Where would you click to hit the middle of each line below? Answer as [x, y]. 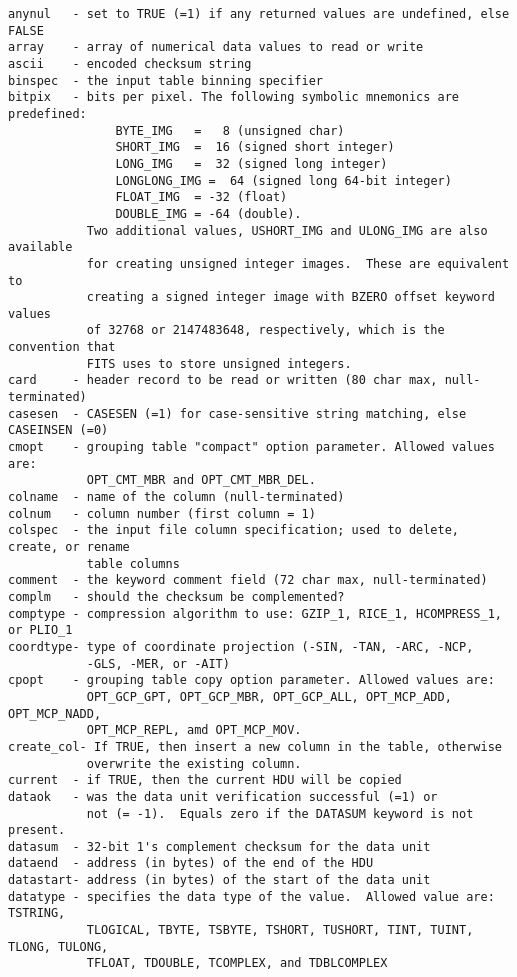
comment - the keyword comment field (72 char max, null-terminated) [248, 580]
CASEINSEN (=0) [58, 430]
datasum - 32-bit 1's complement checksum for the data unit [219, 846]
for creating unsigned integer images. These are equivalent [298, 263]
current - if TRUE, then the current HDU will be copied [205, 780]
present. [37, 830]
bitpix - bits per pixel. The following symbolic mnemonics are [234, 97]
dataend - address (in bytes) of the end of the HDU [191, 863]
